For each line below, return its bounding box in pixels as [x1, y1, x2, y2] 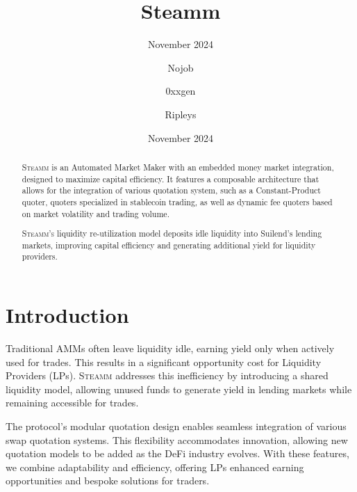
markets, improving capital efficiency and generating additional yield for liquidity [22, 239, 316, 251]
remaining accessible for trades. [6, 395, 139, 410]
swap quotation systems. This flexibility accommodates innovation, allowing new [6, 432, 348, 447]
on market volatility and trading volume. [22, 207, 169, 219]
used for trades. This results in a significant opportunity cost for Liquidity [6, 354, 322, 369]
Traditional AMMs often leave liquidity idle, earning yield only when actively [6, 340, 335, 355]
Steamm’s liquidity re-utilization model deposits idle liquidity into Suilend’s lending [22, 228, 322, 239]
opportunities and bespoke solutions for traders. [6, 473, 210, 488]
